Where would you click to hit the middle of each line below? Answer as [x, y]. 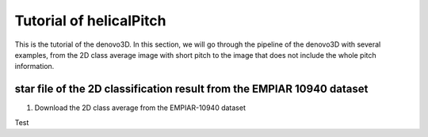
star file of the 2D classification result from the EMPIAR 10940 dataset [191, 89]
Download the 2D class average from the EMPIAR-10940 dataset [140, 108]
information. [34, 67]
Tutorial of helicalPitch [90, 21]
